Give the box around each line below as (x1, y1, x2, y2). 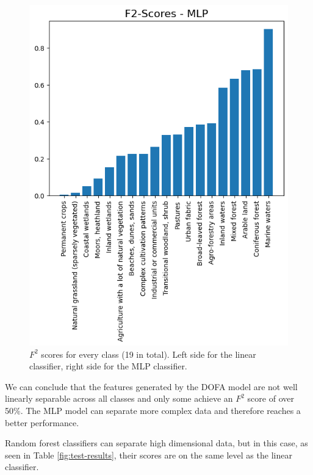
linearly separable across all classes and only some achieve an (5, 392, 233, 405)
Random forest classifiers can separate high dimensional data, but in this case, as (5, 437, 308, 449)
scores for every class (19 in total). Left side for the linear (41, 347, 256, 360)
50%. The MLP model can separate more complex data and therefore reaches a (5, 404, 301, 417)
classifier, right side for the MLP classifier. (29, 360, 187, 372)
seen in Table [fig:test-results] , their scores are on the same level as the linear (5, 448, 292, 461)
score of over (247, 392, 294, 405)
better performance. (5, 416, 79, 429)
